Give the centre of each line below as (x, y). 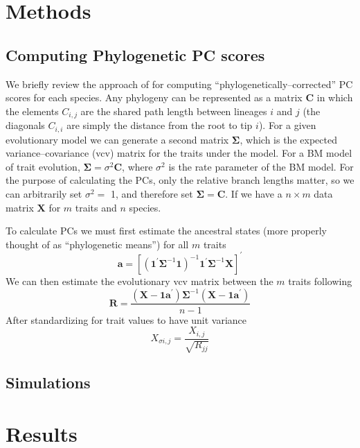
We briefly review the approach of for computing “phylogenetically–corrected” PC (179, 84)
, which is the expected (288, 139)
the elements (32, 111)
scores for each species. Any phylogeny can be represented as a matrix (154, 97)
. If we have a (254, 194)
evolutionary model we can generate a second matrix (117, 139)
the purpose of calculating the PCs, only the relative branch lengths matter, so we (180, 180)
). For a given (287, 125)
